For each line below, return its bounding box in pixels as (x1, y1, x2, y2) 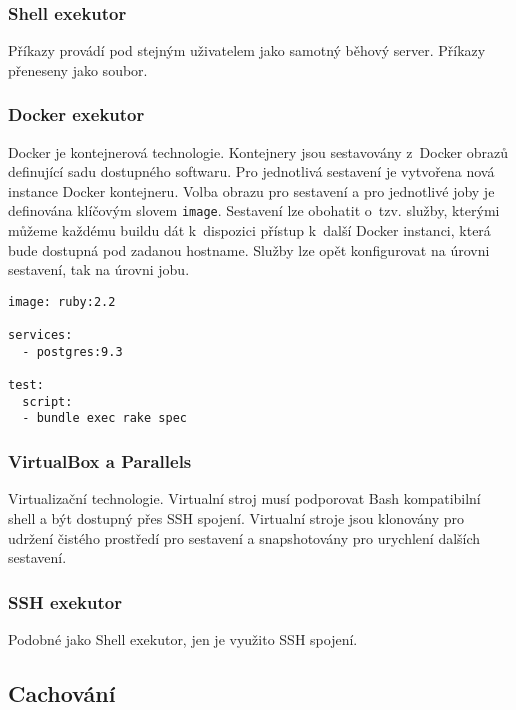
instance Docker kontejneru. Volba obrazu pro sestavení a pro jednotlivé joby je (8, 180, 495, 201)
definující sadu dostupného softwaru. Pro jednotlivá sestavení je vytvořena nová (8, 161, 495, 182)
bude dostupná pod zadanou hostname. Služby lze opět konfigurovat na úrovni (8, 239, 490, 260)
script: (22, 394, 73, 409)
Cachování (8, 677, 116, 708)
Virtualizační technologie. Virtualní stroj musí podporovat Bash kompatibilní (8, 488, 481, 509)
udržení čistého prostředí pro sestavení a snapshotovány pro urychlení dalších (8, 527, 481, 548)
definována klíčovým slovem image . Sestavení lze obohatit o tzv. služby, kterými (8, 200, 500, 221)
